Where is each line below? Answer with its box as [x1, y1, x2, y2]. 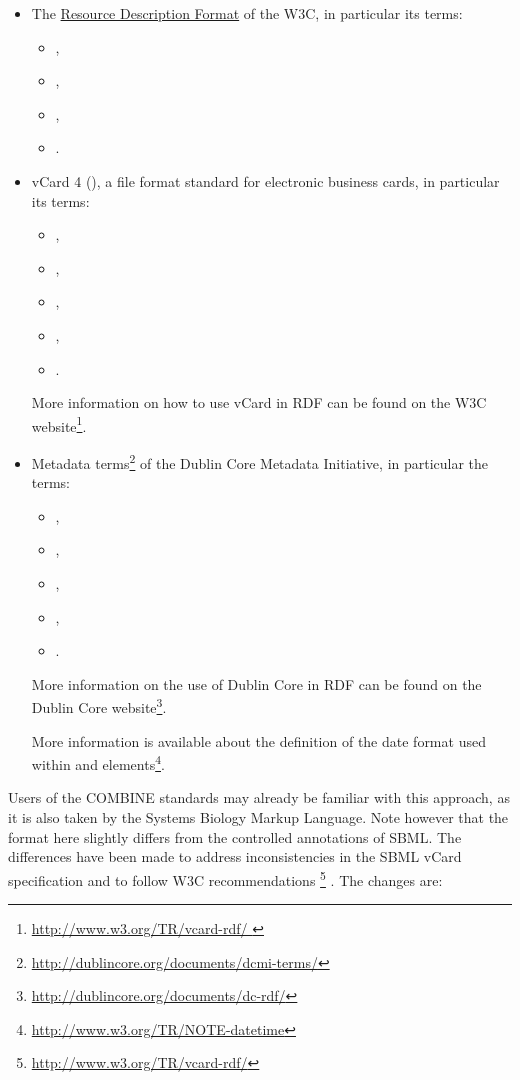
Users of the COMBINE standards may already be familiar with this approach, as [8, 787, 510, 808]
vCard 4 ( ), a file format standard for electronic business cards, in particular [31, 170, 500, 191]
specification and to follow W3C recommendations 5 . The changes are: [8, 866, 443, 890]
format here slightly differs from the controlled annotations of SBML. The [8, 826, 462, 847]
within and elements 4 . [31, 751, 165, 774]
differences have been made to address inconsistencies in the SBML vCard [8, 846, 462, 867]
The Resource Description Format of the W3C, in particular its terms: [31, 3, 463, 23]
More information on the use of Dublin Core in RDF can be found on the [31, 673, 482, 694]
